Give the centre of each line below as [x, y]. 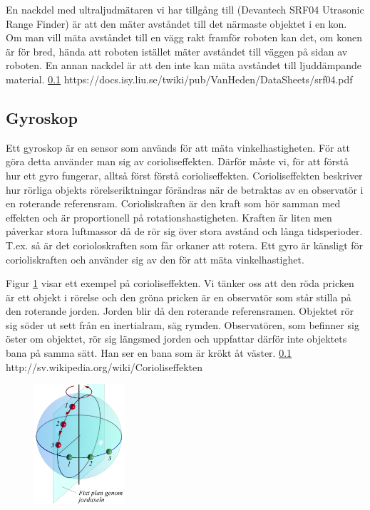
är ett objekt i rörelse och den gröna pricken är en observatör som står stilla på [179, 297]
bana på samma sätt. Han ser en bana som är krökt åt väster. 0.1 [149, 353]
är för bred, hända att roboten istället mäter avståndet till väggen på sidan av [177, 51]
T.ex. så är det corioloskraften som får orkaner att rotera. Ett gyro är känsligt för [185, 245]
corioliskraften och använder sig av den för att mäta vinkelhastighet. [155, 259]
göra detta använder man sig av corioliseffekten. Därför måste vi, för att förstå [178, 161]
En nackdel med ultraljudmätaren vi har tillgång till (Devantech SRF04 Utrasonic [185, 9]
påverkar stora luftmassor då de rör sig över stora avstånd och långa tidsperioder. [184, 231]
